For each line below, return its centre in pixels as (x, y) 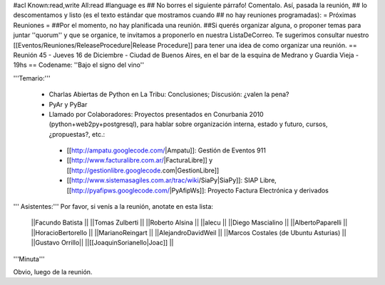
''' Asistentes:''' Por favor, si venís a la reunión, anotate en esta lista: (113, 207)
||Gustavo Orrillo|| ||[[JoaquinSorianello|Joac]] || (102, 243)
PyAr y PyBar (68, 104)
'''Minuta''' (29, 259)
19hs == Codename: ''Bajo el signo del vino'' (79, 65)
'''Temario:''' (32, 78)
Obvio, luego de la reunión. (53, 271)
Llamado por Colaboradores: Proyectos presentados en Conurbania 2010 (156, 114)
